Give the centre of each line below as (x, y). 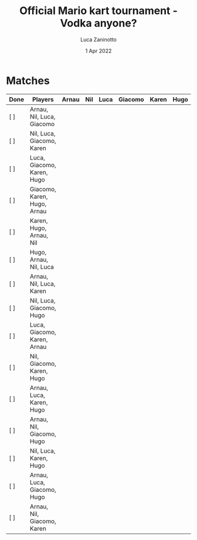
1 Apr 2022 (98, 50)
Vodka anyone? (98, 23)
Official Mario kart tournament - (98, 11)
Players (43, 99)
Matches (28, 81)
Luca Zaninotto (98, 39)
